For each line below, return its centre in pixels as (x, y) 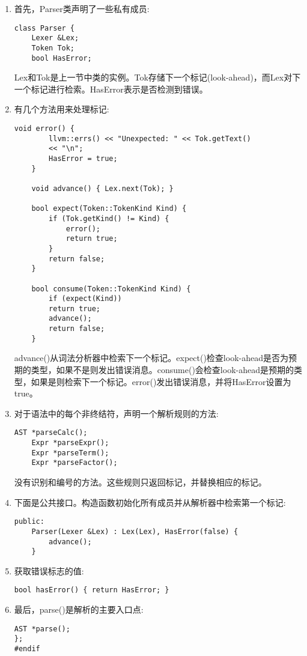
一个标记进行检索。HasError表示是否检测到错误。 (111, 89)
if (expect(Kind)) (85, 299)
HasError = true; (83, 158)
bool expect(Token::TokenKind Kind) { (109, 209)
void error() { (44, 129)
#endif (27, 649)
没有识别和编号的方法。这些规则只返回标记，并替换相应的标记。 (140, 482)
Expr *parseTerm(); (70, 453)
